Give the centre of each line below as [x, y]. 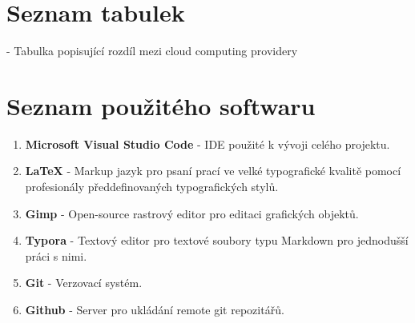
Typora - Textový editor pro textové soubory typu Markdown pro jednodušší [217, 240]
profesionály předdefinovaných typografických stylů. [152, 187]
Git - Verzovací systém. [84, 283]
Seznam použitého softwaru [161, 105]
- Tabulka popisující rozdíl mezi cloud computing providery [152, 51]
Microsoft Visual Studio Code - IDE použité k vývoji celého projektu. [207, 144]
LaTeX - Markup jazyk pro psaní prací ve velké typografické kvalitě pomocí [213, 171]
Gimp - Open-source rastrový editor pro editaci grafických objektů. [192, 213]
